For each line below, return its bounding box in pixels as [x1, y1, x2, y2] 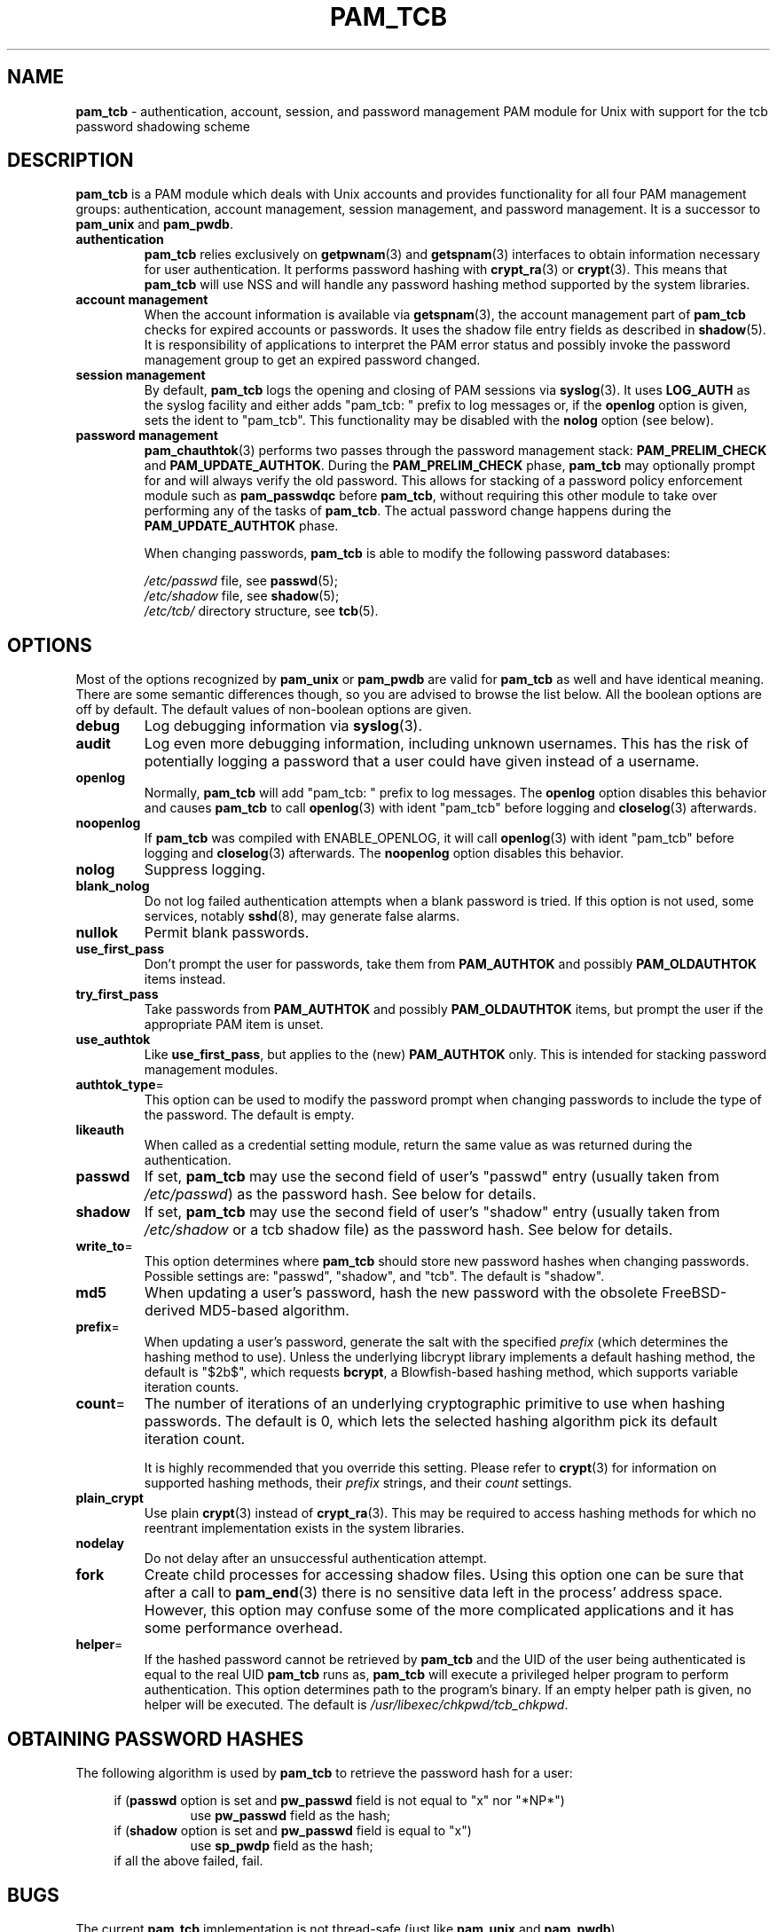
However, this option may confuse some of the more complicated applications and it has [144, 1601, 734, 1620]
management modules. [144, 1062, 279, 1078]
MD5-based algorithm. [199, 1301, 349, 1320]
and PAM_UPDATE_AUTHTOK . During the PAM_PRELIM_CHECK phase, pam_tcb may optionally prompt [144, 458, 756, 474]
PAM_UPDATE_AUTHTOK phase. [144, 518, 339, 534]
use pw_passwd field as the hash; [190, 1808, 390, 1824]
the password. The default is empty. [144, 1107, 355, 1123]
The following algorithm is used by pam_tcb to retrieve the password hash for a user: [75, 1765, 573, 1781]
